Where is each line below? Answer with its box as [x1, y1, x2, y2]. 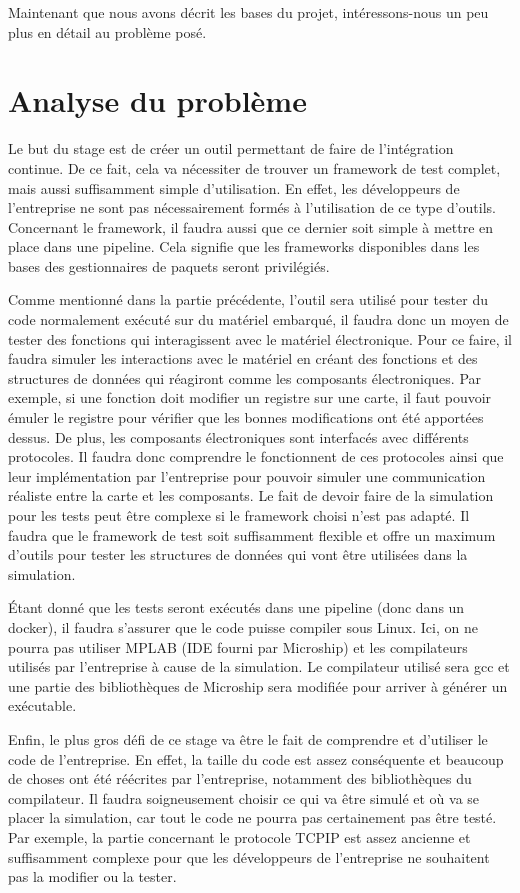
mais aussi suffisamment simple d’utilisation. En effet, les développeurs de [8, 177, 460, 198]
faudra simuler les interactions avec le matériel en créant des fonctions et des [8, 348, 478, 369]
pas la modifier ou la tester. [8, 866, 177, 887]
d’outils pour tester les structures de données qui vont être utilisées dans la [8, 544, 468, 565]
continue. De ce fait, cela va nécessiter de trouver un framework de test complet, [8, 157, 501, 178]
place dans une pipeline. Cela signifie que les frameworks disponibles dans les [8, 236, 480, 257]
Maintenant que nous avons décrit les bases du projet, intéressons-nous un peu [8, 2, 489, 22]
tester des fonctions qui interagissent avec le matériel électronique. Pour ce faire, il [8, 328, 512, 349]
